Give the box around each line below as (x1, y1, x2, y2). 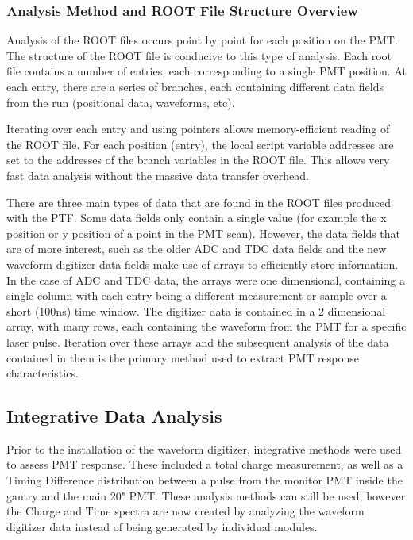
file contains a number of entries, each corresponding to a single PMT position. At (6, 63, 407, 79)
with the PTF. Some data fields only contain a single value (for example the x (6, 209, 387, 226)
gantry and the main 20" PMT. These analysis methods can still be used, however (6, 487, 406, 504)
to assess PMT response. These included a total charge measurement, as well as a (6, 456, 403, 473)
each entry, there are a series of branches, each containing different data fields (6, 79, 384, 94)
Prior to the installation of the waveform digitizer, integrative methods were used (6, 440, 402, 457)
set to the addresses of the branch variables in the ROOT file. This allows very (6, 151, 390, 168)
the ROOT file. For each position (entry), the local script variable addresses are (6, 136, 394, 152)
